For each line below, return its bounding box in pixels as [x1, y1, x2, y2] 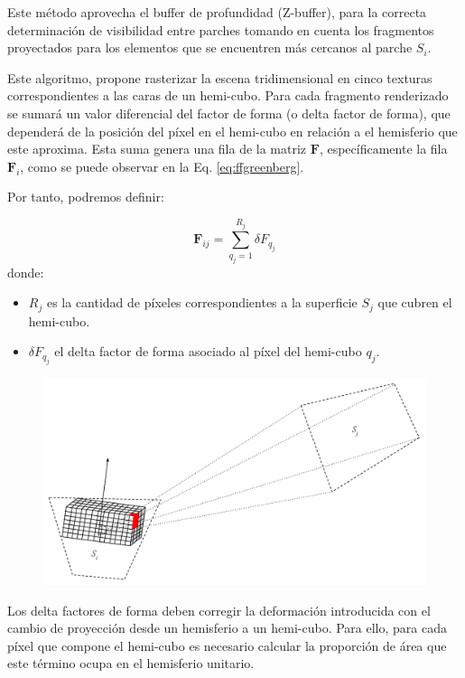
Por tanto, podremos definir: [7, 187, 164, 206]
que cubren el [377, 293, 452, 312]
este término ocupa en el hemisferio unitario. [7, 654, 255, 673]
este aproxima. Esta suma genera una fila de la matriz [7, 139, 307, 158]
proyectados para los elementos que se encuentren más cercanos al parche [7, 38, 413, 57]
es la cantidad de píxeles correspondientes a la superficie [46, 293, 358, 312]
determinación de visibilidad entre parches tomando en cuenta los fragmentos [7, 20, 434, 39]
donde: [7, 262, 44, 281]
